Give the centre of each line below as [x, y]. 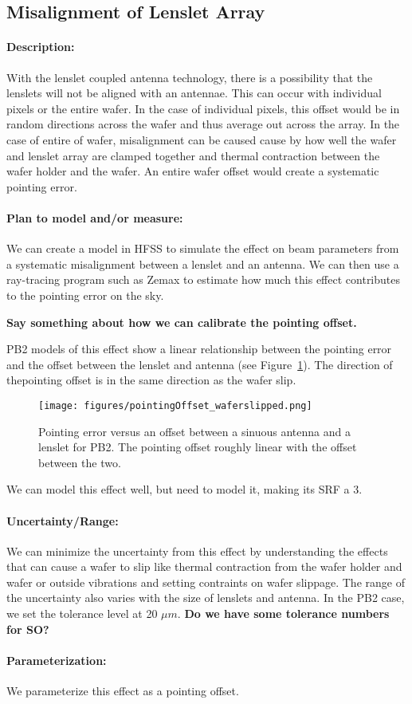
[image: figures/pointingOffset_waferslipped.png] [175, 405]
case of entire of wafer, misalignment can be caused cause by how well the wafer [202, 139]
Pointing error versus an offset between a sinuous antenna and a [194, 431]
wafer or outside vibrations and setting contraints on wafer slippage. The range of [206, 582]
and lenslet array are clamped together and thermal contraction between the [193, 155]
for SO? [28, 629]
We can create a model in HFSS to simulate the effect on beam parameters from [203, 248]
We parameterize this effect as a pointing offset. [123, 691]
